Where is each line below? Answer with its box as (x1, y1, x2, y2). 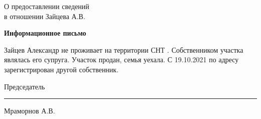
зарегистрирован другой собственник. (4, 64, 119, 74)
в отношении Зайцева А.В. (4, 11, 85, 21)
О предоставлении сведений (4, 1, 89, 11)
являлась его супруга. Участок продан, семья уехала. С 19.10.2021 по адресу (4, 54, 239, 65)
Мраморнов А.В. (4, 105, 55, 116)
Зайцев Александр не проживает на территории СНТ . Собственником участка (4, 44, 243, 55)
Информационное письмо (4, 28, 86, 38)
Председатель (4, 81, 45, 91)
